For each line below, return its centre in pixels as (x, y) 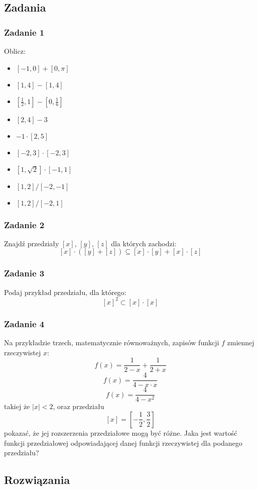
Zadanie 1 (24, 32)
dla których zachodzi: (144, 243)
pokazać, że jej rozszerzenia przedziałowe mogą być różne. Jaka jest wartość (121, 432)
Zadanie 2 (24, 224)
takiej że (17, 406)
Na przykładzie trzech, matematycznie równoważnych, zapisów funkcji (112, 342)
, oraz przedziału (79, 406)
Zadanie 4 (24, 323)
